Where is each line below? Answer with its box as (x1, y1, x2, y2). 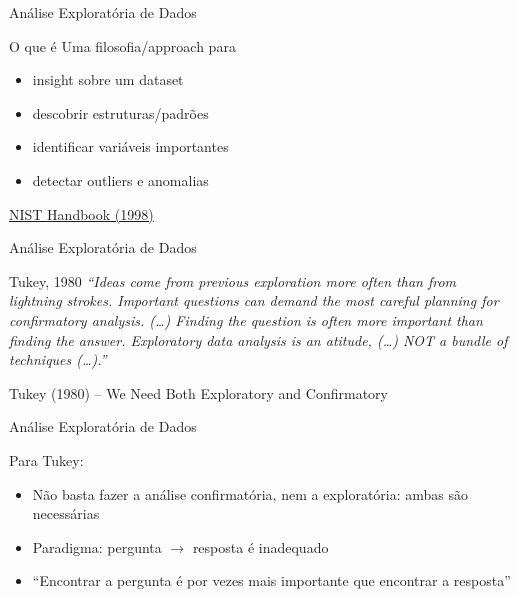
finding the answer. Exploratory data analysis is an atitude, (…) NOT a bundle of (9, 329, 508, 350)
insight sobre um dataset (32, 69, 184, 90)
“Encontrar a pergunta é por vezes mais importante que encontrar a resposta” (32, 570, 511, 591)
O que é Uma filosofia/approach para (9, 35, 236, 56)
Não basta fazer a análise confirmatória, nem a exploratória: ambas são (32, 483, 469, 504)
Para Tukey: (9, 449, 84, 470)
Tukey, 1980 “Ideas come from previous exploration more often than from (9, 270, 457, 291)
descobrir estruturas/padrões (32, 102, 209, 123)
